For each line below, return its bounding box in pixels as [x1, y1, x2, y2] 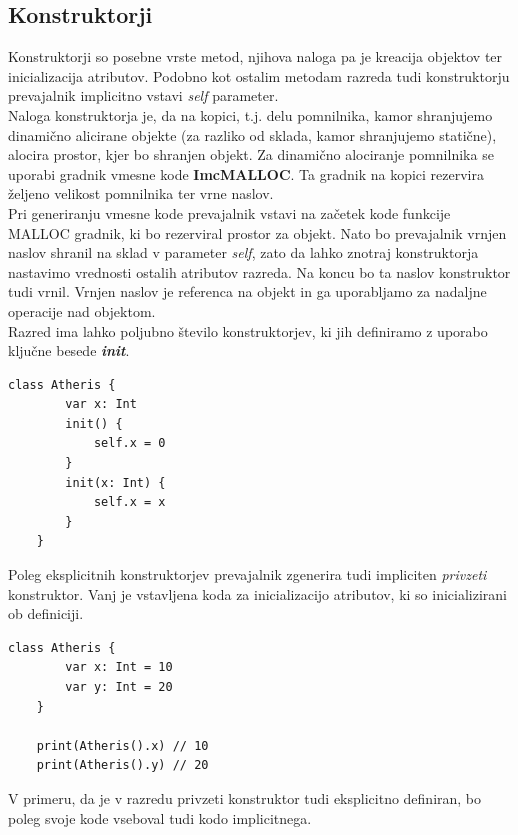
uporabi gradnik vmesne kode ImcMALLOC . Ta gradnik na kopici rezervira [8, 163, 484, 184]
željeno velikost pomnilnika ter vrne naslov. [8, 183, 274, 204]
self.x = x [93, 495, 166, 510]
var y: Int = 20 [65, 680, 173, 695]
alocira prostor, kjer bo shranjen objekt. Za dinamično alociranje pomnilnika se [8, 144, 494, 165]
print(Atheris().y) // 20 [36, 758, 209, 773]
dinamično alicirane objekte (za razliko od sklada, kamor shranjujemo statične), [8, 124, 497, 145]
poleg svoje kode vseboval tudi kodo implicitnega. [8, 807, 312, 828]
